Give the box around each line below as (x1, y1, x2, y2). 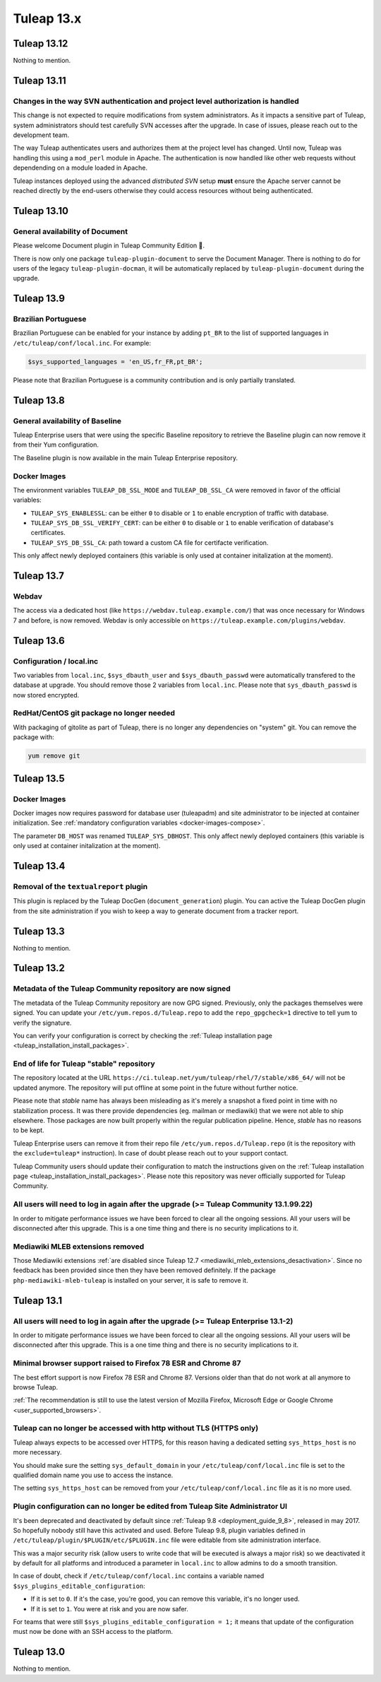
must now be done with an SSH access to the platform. (13, 1628, 173, 1636)
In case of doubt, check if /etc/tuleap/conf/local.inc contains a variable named (13, 1572, 265, 1580)
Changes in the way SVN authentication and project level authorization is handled (13, 96, 299, 106)
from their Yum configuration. (13, 440, 99, 449)
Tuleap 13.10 (13, 205, 68, 217)
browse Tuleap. (13, 1382, 59, 1392)
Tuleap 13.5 (13, 772, 65, 784)
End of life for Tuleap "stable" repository (13, 1059, 155, 1069)
